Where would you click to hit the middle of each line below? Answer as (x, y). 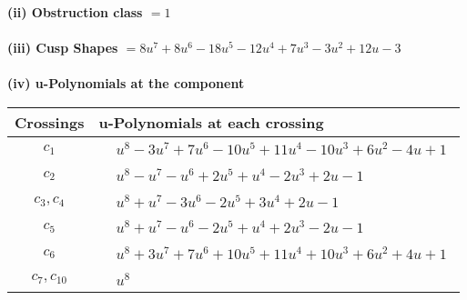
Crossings (50, 122)
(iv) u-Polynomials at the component (126, 83)
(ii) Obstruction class (75, 12)
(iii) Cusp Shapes (63, 48)
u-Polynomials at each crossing (211, 122)
